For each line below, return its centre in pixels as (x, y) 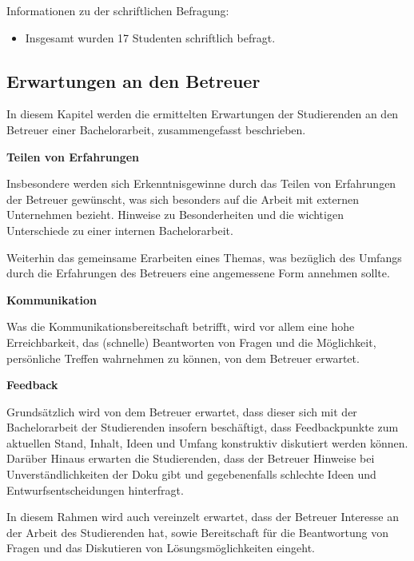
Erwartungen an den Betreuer (133, 80)
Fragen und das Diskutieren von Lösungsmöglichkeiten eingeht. (161, 548)
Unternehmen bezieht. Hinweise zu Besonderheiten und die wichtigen (175, 215)
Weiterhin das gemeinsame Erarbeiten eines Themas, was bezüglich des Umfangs (204, 257)
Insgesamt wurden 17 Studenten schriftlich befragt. (150, 37)
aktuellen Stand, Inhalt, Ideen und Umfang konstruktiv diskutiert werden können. (207, 442)
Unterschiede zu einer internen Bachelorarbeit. (120, 230)
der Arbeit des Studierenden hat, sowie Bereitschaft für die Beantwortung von (198, 532)
